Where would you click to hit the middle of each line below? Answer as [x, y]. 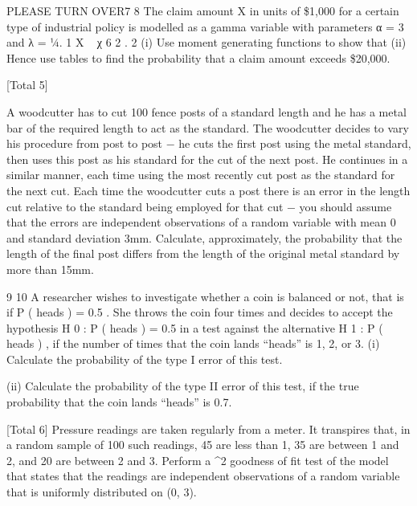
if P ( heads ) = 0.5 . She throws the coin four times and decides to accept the [200, 312]
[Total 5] [27, 85]
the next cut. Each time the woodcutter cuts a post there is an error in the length [208, 190]
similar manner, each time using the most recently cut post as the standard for [201, 175]
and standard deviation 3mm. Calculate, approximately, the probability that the [204, 237]
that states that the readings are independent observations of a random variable [203, 476]
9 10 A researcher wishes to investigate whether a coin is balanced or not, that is [205, 296]
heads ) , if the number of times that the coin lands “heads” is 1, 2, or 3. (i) [193, 343]
